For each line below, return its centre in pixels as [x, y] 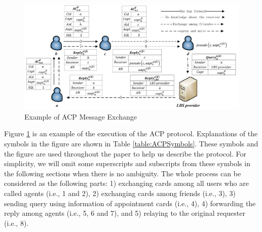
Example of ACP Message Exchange [81, 116]
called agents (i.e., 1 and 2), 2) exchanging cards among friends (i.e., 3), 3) [120, 193]
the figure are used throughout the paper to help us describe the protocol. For [125, 153]
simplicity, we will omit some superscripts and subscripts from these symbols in [127, 163]
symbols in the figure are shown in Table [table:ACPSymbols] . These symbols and [131, 144]
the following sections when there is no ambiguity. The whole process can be [123, 173]
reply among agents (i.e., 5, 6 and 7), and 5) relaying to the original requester [125, 213]
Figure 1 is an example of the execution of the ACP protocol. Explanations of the [131, 133]
